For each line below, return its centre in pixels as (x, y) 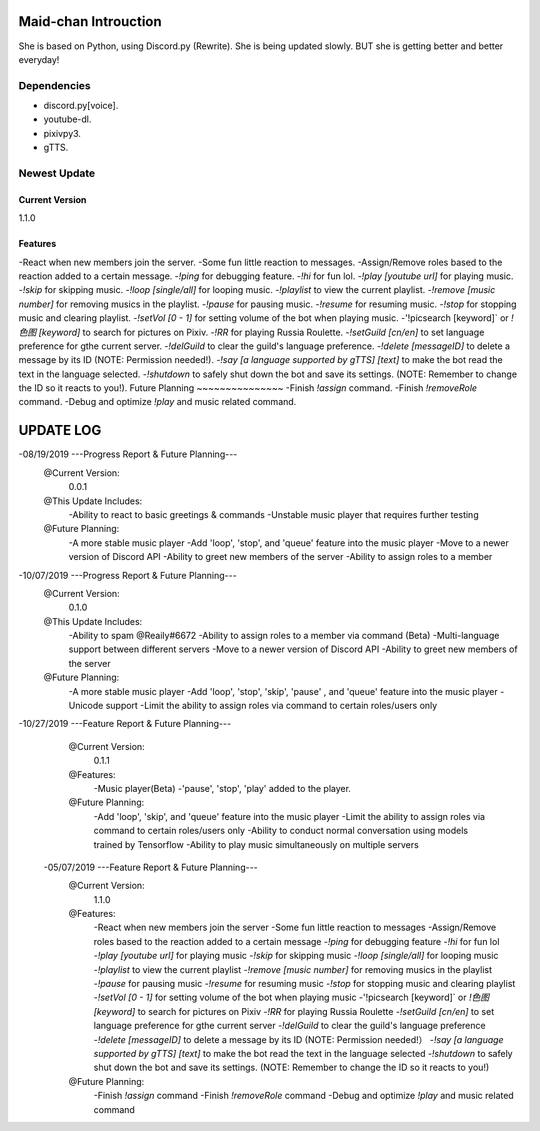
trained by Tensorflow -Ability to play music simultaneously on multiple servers (256, 844)
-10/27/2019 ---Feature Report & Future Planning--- (125, 724)
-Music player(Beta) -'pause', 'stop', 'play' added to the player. (222, 788)
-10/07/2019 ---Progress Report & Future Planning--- (127, 575)
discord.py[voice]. (81, 106)
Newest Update (57, 173)
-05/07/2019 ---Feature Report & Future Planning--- (151, 867)
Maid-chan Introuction (90, 21)
